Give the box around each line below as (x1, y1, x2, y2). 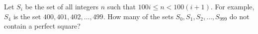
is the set (13, 11, 41, 21)
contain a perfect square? (4, 21, 81, 31)
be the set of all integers (25, 1, 99, 11)
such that (107, 1, 136, 11)
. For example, (210, 1, 255, 11)
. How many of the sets (103, 11, 173, 21)
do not (229, 11, 250, 21)
